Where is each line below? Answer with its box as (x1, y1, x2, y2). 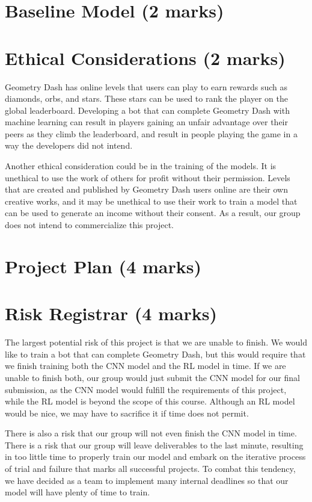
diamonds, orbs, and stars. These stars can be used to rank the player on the (5, 92, 288, 105)
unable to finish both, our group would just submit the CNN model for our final (5, 371, 300, 383)
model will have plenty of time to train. (5, 486, 150, 498)
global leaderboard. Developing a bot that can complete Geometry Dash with (5, 104, 290, 116)
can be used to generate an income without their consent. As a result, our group (5, 206, 301, 219)
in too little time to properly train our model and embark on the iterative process (5, 450, 306, 463)
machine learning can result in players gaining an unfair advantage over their (5, 116, 288, 128)
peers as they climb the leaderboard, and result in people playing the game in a (5, 127, 298, 140)
